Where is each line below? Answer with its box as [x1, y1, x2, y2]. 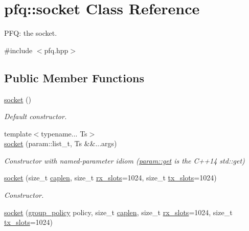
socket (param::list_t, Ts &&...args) [4, 138, 117, 149]
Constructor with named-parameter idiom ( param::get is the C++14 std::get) [4, 155, 245, 166]
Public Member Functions [4, 70, 144, 85]
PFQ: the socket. [4, 28, 57, 38]
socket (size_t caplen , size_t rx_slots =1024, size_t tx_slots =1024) [4, 172, 217, 183]
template [4, 128, 32, 138]
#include [4, 44, 33, 55]
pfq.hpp [44, 44, 69, 55]
